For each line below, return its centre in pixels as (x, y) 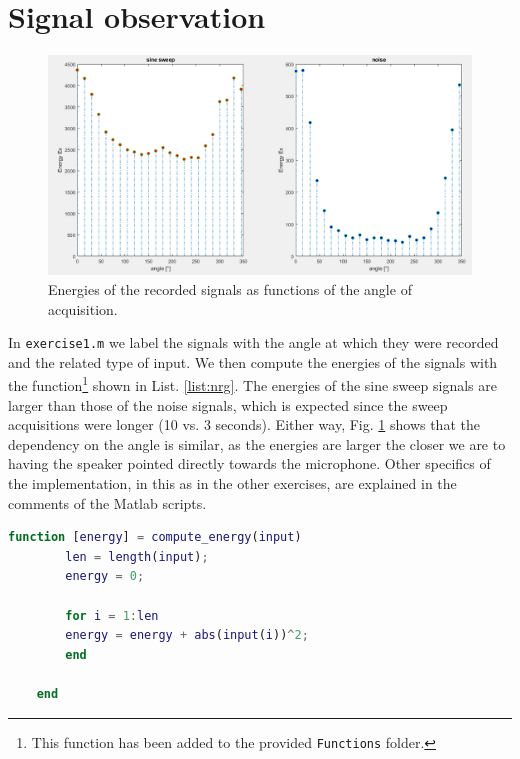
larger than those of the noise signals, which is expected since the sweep (228, 404)
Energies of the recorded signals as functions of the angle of (230, 289)
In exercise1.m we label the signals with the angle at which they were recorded (253, 342)
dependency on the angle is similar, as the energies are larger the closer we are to (257, 443)
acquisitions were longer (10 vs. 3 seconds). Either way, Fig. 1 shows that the (244, 424)
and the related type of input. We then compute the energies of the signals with (253, 361)
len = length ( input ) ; (137, 556)
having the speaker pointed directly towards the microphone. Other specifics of (249, 463)
